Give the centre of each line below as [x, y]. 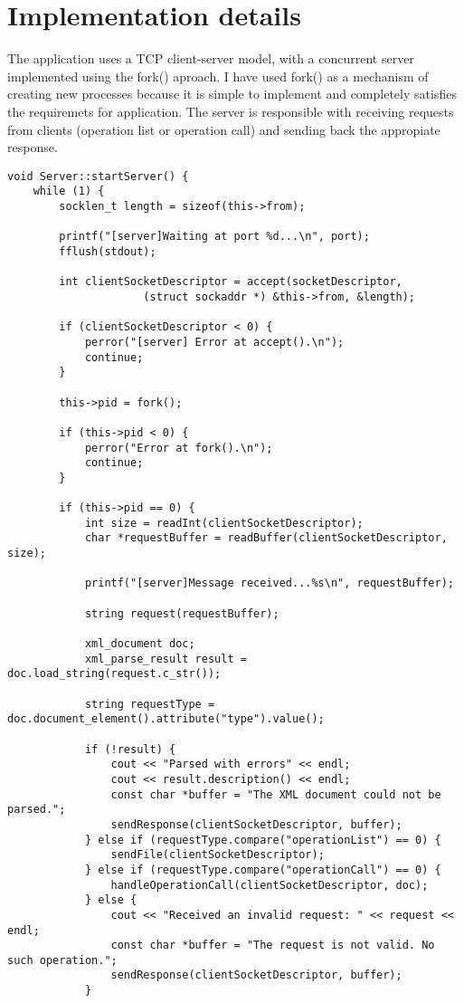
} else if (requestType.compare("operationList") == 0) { [263, 840]
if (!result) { [130, 749]
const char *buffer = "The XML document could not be [276, 794]
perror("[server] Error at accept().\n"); [214, 342]
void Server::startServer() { [98, 176]
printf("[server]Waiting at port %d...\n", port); [214, 237]
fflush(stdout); [108, 251]
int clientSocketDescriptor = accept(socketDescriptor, [231, 282]
